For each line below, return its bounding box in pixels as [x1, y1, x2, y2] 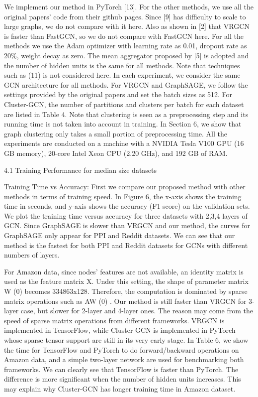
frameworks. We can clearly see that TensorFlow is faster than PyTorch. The [4, 364, 239, 374]
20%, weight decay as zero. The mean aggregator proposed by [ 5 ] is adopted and [4, 50, 249, 60]
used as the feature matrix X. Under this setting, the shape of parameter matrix [4, 276, 249, 286]
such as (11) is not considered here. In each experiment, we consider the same [4, 70, 241, 80]
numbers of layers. [4, 250, 60, 260]
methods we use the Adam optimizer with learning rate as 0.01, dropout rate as [4, 40, 247, 51]
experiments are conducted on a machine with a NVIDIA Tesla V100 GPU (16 [4, 138, 244, 148]
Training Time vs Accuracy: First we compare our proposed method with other [4, 181, 246, 192]
